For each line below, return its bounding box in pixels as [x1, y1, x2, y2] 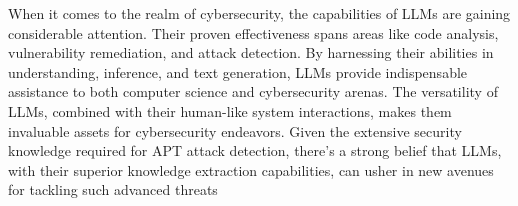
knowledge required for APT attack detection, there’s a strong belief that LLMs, [8, 140, 502, 161]
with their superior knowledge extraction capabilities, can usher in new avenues [8, 159, 494, 180]
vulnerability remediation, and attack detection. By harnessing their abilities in [8, 42, 494, 63]
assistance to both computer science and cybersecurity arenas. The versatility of [8, 81, 498, 102]
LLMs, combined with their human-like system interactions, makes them [8, 100, 452, 121]
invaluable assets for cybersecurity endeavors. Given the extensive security [8, 120, 462, 141]
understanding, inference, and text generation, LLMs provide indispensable [8, 61, 468, 82]
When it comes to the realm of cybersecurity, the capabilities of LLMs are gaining [8, 3, 511, 23]
